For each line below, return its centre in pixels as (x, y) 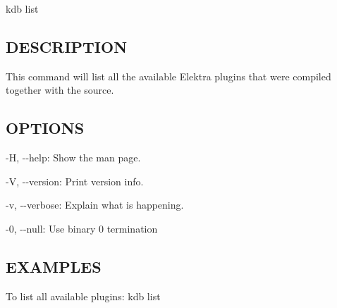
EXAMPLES (54, 266)
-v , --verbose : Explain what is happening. (95, 205)
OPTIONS (45, 128)
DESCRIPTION (67, 46)
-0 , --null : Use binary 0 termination (82, 228)
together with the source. (60, 90)
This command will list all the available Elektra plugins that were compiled (168, 76)
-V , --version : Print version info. (75, 181)
